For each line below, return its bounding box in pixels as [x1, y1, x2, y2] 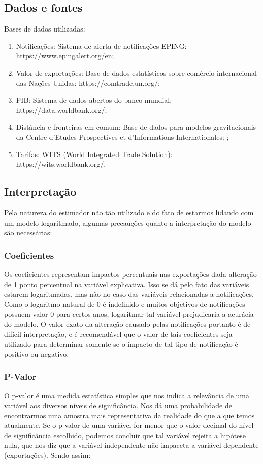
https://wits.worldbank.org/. [16, 159, 106, 169]
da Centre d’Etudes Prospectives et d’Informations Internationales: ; [16, 131, 229, 142]
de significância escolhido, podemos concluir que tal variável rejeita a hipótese [4, 429, 246, 440]
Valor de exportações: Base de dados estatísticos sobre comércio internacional [16, 67, 257, 78]
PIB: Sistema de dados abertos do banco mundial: [16, 95, 172, 105]
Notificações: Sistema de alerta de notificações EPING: [16, 40, 187, 51]
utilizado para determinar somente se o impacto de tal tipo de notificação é [4, 338, 238, 349]
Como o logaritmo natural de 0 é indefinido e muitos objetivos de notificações [4, 298, 245, 309]
